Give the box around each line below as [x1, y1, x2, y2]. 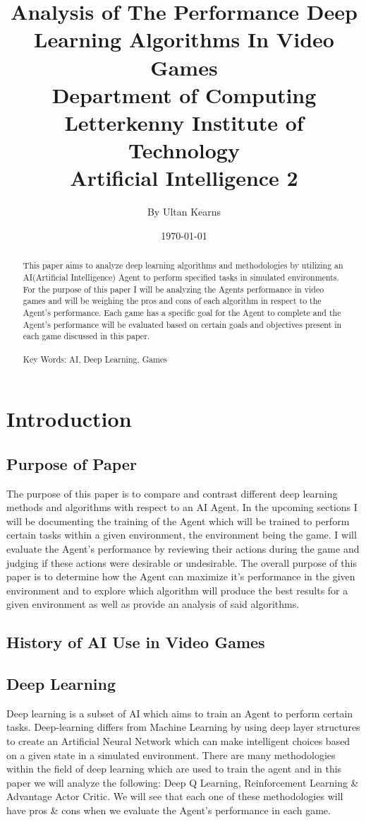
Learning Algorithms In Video [34, 25, 334, 54]
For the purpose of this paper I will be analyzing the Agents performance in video [23, 283, 324, 295]
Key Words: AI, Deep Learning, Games [23, 353, 167, 365]
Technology [128, 136, 240, 165]
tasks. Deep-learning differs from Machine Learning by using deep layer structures [6, 720, 360, 734]
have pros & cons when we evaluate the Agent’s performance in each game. [6, 803, 331, 818]
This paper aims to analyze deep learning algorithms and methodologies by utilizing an [23, 259, 343, 271]
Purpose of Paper [6, 452, 137, 474]
